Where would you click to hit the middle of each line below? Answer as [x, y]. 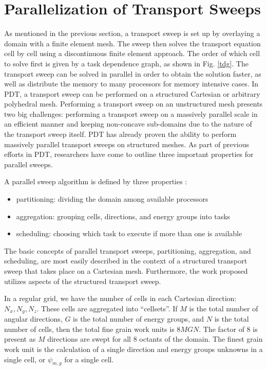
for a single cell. [89, 359]
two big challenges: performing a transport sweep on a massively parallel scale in [131, 113]
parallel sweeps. [28, 164]
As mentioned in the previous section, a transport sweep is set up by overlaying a [132, 33]
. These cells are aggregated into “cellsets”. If [107, 308]
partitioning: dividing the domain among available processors [112, 199]
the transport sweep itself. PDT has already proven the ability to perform [120, 134]
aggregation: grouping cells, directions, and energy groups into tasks [123, 216]
